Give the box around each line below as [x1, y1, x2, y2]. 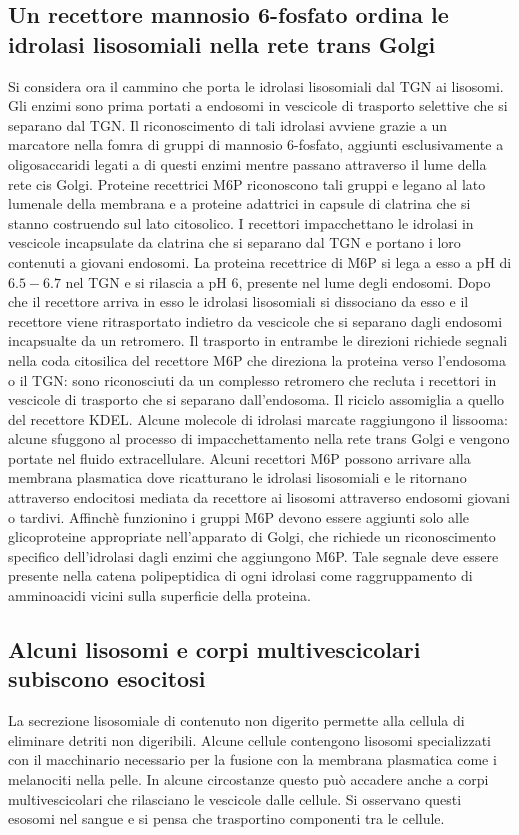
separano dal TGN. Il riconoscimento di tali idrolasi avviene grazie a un [8, 114, 448, 135]
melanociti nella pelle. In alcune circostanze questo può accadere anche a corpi [8, 769, 489, 789]
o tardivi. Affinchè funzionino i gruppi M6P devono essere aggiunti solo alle [8, 506, 470, 527]
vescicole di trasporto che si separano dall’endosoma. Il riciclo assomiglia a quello [8, 389, 505, 410]
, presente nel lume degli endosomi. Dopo [238, 271, 491, 292]
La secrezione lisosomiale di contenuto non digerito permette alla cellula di [8, 710, 465, 731]
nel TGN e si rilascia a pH [65, 271, 227, 292]
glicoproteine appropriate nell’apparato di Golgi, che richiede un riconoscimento [8, 526, 496, 547]
